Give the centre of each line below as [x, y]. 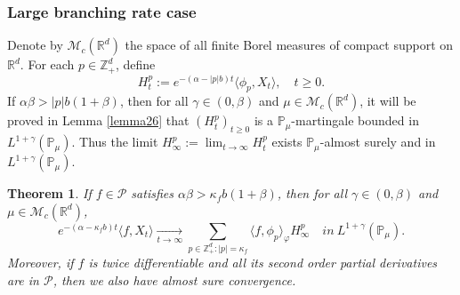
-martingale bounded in [355, 120]
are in [23, 279]
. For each [47, 64]
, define [135, 64]
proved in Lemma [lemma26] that [98, 120]
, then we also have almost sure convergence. [174, 279]
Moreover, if [40, 263]
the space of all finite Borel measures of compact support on [289, 45]
